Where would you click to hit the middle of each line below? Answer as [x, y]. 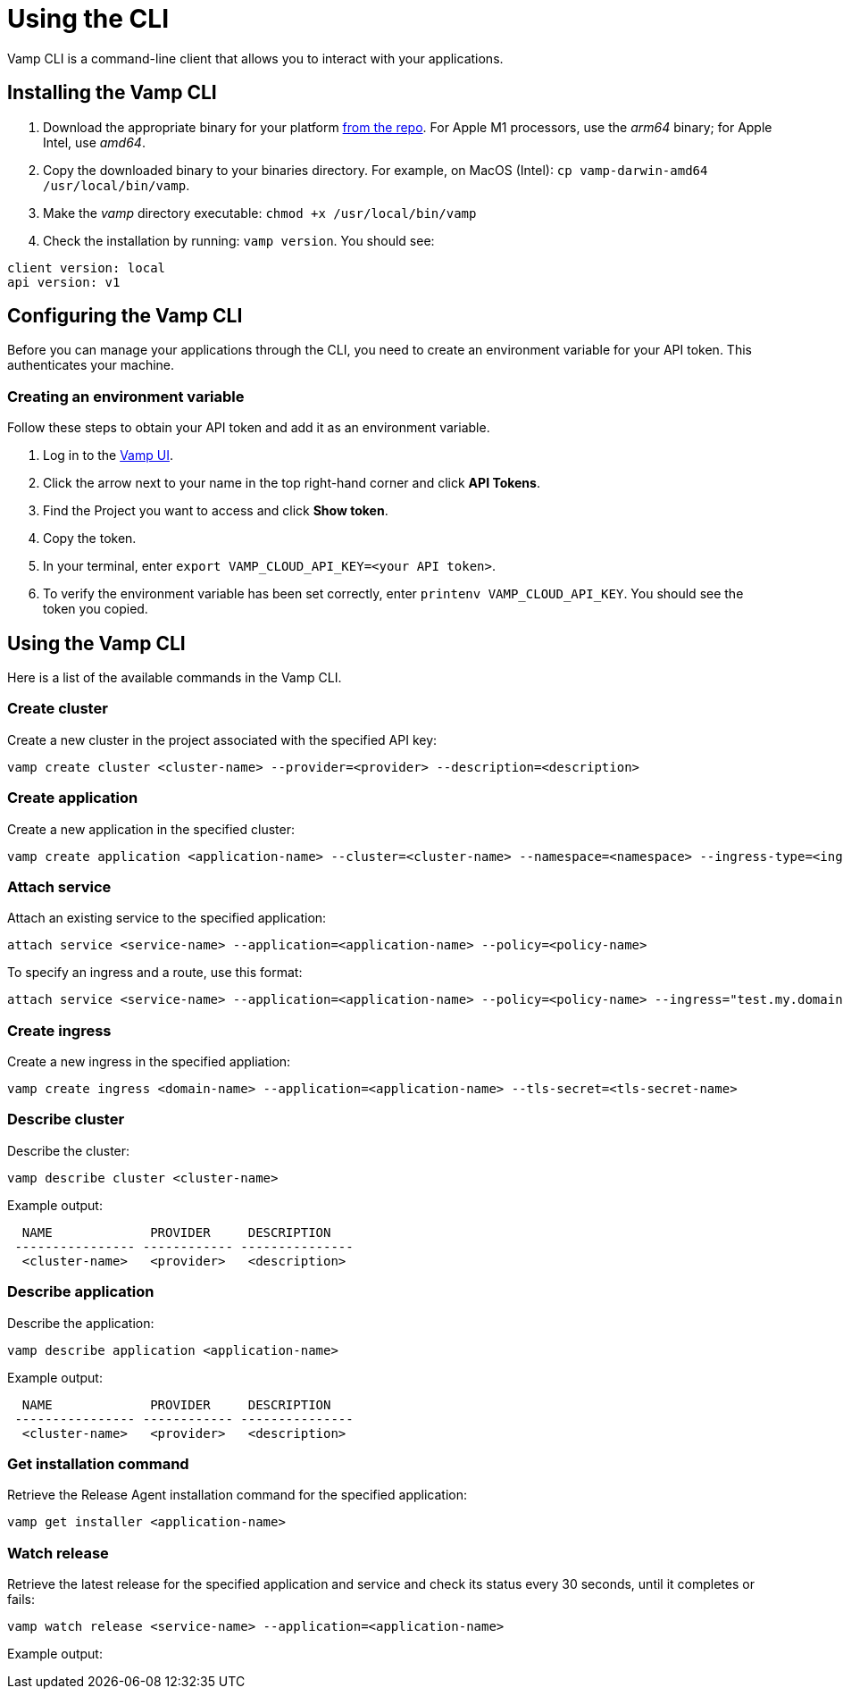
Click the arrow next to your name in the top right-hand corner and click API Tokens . [292, 483]
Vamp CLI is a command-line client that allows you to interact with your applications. [255, 58]
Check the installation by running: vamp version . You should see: [239, 240]
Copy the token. [90, 539]
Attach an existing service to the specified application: [167, 918]
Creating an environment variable [126, 396]
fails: [21, 1600]
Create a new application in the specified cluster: [151, 829]
